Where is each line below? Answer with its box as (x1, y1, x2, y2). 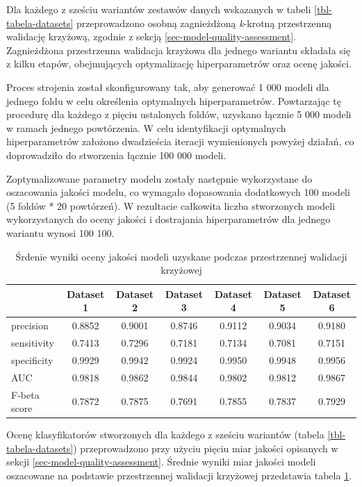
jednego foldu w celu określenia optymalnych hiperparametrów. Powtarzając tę (6, 93, 341, 108)
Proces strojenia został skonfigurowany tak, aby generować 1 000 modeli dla (6, 79, 329, 94)
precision (11, 318, 49, 333)
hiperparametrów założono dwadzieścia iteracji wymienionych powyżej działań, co (6, 134, 354, 149)
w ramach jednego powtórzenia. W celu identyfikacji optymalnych (6, 120, 286, 135)
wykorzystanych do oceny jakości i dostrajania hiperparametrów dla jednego (6, 212, 331, 226)
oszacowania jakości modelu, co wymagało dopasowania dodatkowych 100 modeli (6, 185, 350, 199)
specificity (11, 352, 54, 367)
